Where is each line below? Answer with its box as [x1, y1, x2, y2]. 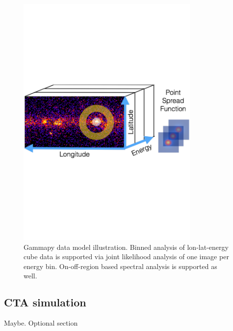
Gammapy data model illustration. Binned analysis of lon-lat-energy [24, 241, 229, 252]
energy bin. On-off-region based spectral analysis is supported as [24, 261, 217, 271]
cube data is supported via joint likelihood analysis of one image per [24, 251, 229, 262]
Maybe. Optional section [4, 318, 78, 328]
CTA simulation [4, 295, 86, 310]
